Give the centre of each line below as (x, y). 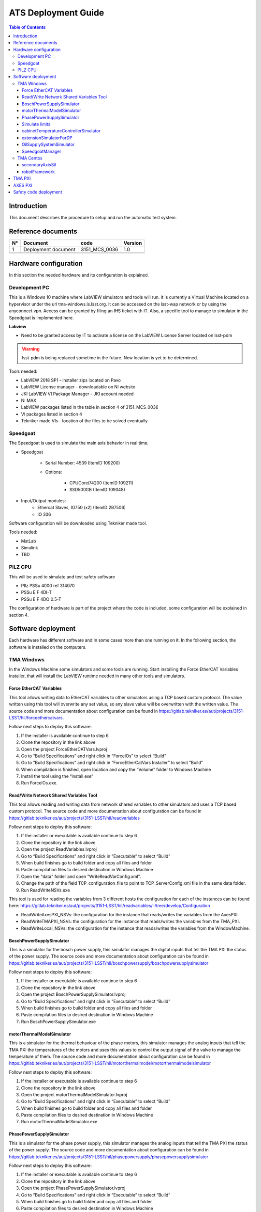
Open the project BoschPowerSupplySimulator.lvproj (73, 994)
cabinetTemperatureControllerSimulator (61, 131)
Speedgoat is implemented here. (41, 318)
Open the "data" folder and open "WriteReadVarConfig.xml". (81, 876)
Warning (31, 349)
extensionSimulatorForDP (47, 138)
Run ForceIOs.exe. (39, 783)
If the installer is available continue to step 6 (65, 735)
